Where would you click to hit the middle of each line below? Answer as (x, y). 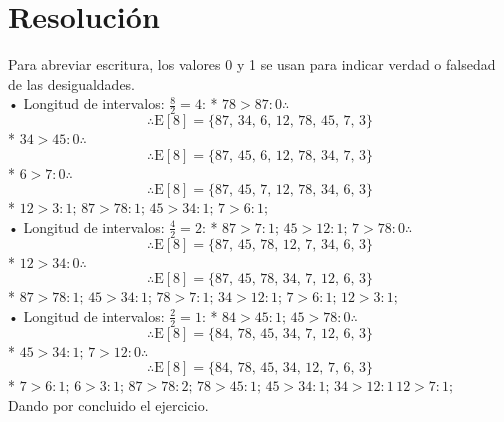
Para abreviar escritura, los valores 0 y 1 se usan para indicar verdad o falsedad (252, 64)
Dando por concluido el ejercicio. (108, 404)
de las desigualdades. (72, 83)
